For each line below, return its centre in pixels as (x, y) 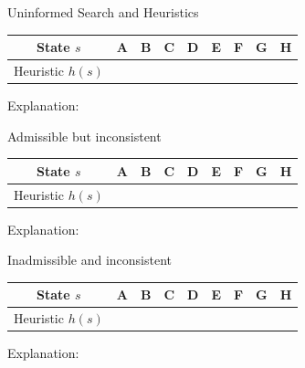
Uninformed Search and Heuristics (103, 12)
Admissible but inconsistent (84, 136)
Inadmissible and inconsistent (89, 260)
